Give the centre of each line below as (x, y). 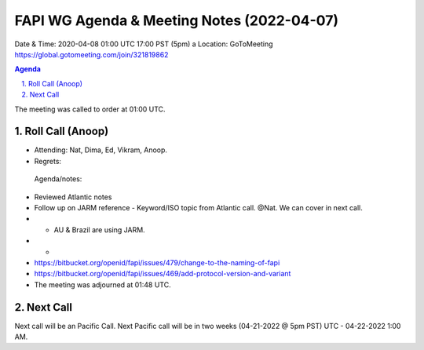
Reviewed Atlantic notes (73, 197)
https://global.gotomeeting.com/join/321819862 (91, 54)
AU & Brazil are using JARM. (99, 230)
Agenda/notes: (58, 179)
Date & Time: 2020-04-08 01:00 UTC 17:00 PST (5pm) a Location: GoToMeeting (144, 44)
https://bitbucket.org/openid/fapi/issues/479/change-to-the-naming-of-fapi (157, 262)
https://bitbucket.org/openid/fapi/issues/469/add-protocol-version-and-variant (163, 274)
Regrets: (48, 161)
